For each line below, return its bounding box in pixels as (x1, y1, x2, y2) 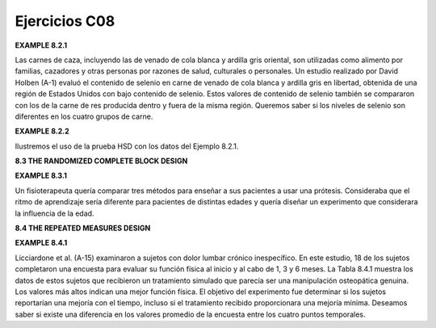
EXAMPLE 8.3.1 (15, 170, 68, 181)
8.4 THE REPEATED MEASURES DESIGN (15, 223, 151, 233)
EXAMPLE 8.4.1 (15, 238, 68, 248)
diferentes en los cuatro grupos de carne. (15, 111, 153, 121)
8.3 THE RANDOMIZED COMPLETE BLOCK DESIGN (15, 156, 188, 166)
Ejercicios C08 (15, 12, 115, 30)
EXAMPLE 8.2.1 (15, 40, 68, 50)
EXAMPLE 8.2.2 (15, 126, 69, 137)
